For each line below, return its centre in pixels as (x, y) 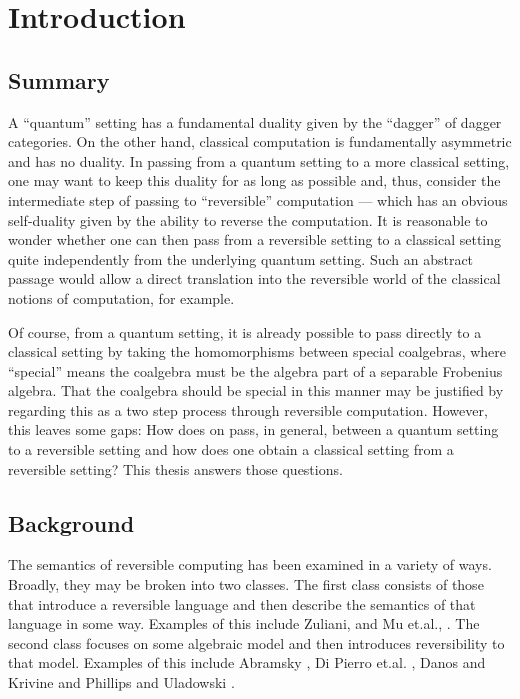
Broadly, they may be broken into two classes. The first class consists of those (246, 584)
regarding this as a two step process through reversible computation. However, (248, 409)
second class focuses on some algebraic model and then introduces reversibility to (256, 642)
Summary (59, 79)
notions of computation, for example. (121, 297)
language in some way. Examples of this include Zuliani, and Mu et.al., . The (244, 623)
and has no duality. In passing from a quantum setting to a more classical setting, (259, 160)
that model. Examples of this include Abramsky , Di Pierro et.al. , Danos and (247, 662)
